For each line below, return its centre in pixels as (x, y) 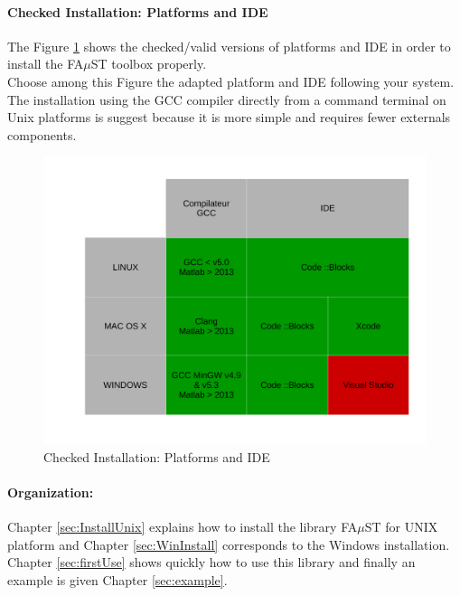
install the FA (46, 64)
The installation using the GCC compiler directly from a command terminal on (227, 99)
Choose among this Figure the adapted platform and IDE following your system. (231, 81)
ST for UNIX (401, 526)
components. (42, 134)
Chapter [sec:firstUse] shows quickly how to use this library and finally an (211, 562)
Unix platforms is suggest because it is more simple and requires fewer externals (229, 117)
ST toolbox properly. (149, 64)
